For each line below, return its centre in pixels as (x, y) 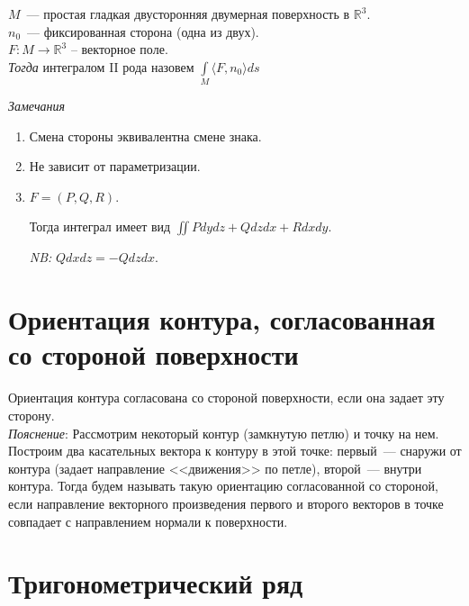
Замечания (37, 106)
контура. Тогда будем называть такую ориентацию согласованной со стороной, (223, 486)
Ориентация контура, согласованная (222, 319)
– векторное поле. (119, 49)
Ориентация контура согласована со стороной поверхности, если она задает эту (226, 398)
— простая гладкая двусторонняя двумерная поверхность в (188, 14)
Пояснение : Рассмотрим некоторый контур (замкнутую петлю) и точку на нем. (224, 433)
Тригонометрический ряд (156, 583)
